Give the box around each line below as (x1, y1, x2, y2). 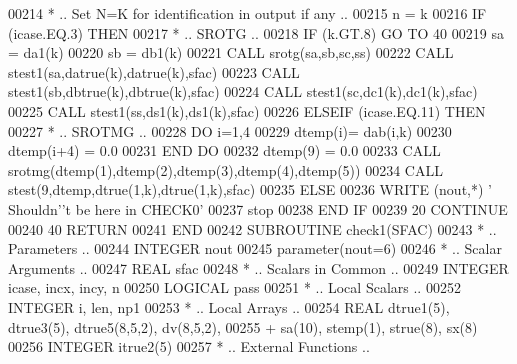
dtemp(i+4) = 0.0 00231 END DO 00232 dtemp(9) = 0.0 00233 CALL (8, 140, 441, 161)
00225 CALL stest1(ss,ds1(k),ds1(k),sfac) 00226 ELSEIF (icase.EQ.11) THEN (8, 100, 486, 121)
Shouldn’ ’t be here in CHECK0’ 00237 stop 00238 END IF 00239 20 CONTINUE (8, 198, 508, 219)
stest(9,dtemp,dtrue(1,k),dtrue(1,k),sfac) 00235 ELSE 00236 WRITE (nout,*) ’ (8, 179, 492, 200)
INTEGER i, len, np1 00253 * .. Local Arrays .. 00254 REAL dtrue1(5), (8, 296, 450, 317)
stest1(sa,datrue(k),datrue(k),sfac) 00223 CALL (8, 61, 300, 82)
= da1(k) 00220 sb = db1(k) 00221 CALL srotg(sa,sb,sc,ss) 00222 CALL (8, 42, 454, 63)
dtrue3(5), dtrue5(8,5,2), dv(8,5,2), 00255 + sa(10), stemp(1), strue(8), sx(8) (8, 316, 478, 337)
